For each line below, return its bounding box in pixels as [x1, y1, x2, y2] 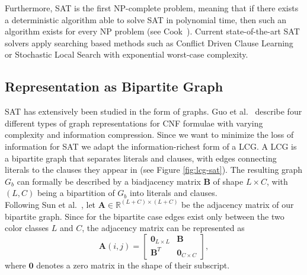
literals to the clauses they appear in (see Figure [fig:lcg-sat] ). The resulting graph [5, 163, 303, 176]
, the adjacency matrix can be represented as [82, 222, 245, 234]
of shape [213, 175, 244, 187]
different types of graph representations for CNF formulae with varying [5, 116, 263, 129]
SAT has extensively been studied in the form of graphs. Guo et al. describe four [5, 105, 302, 118]
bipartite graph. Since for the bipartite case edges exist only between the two [5, 210, 284, 222]
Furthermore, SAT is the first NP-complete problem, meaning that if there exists [5, 2, 299, 14]
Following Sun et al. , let [5, 198, 96, 210]
